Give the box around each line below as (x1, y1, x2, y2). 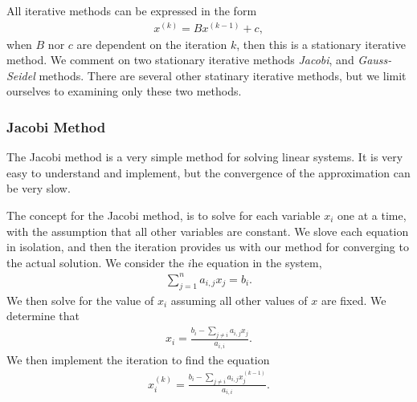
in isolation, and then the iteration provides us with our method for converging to (6, 238, 409, 255)
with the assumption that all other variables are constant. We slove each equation (6, 222, 409, 239)
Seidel (6, 67, 35, 83)
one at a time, (337, 207, 407, 224)
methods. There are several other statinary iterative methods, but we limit (39, 67, 407, 83)
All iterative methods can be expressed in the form (6, 2, 257, 18)
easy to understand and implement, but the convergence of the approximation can (6, 164, 411, 181)
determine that (6, 307, 80, 324)
